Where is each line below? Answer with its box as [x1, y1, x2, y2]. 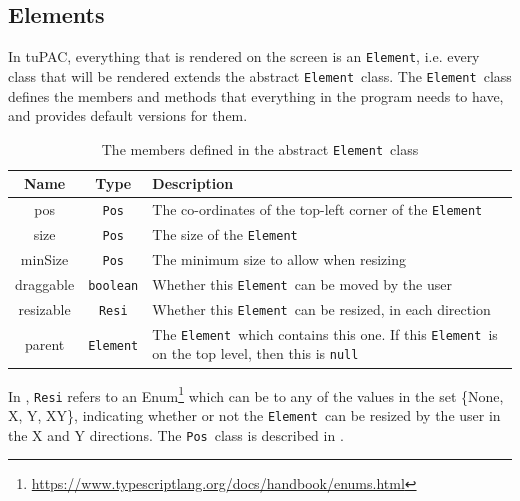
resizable [18, 298, 71, 319]
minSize [20, 249, 69, 270]
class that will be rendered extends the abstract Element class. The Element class [8, 65, 512, 86]
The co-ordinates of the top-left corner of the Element [152, 199, 483, 220]
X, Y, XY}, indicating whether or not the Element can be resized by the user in [8, 404, 501, 425]
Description [152, 173, 234, 194]
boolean [88, 278, 139, 293]
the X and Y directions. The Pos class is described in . [8, 424, 344, 445]
